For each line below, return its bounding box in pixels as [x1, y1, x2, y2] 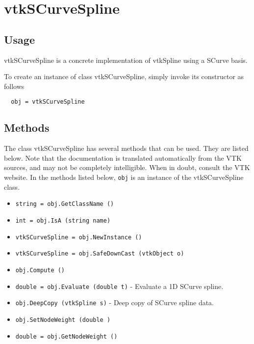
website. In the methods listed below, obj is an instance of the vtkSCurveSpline [4, 172, 244, 182]
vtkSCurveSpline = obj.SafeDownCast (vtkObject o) [15, 250, 184, 258]
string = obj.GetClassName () [15, 201, 114, 208]
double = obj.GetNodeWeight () [15, 333, 118, 340]
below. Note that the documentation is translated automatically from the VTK [4, 152, 242, 163]
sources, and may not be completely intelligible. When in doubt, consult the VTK [4, 162, 250, 172]
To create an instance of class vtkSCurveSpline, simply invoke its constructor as [4, 71, 244, 82]
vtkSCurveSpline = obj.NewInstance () [15, 233, 142, 241]
